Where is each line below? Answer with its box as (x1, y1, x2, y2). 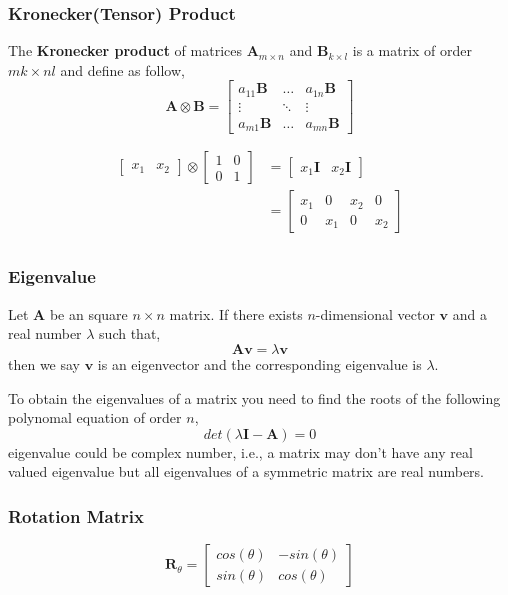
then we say (8, 353, 81, 374)
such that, (99, 323, 161, 344)
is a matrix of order (352, 40, 472, 61)
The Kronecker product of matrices (8, 40, 242, 61)
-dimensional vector (315, 303, 435, 324)
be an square (49, 303, 128, 324)
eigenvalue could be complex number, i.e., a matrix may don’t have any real (8, 441, 473, 462)
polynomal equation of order (8, 407, 182, 428)
